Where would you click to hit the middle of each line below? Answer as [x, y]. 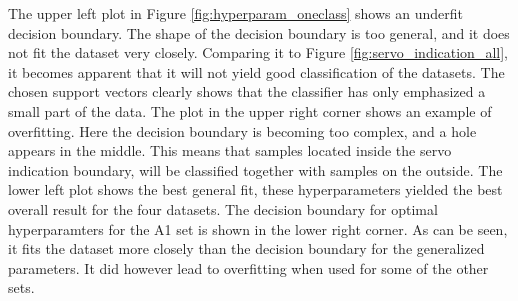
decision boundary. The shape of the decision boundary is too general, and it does [259, 32]
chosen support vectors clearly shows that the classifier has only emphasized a [247, 91]
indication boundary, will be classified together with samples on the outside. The [255, 169]
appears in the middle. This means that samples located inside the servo [230, 150]
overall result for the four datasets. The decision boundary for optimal [223, 208]
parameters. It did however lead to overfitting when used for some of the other [248, 267]
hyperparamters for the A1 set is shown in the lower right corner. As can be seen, [258, 228]
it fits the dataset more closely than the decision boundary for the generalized [246, 248]
